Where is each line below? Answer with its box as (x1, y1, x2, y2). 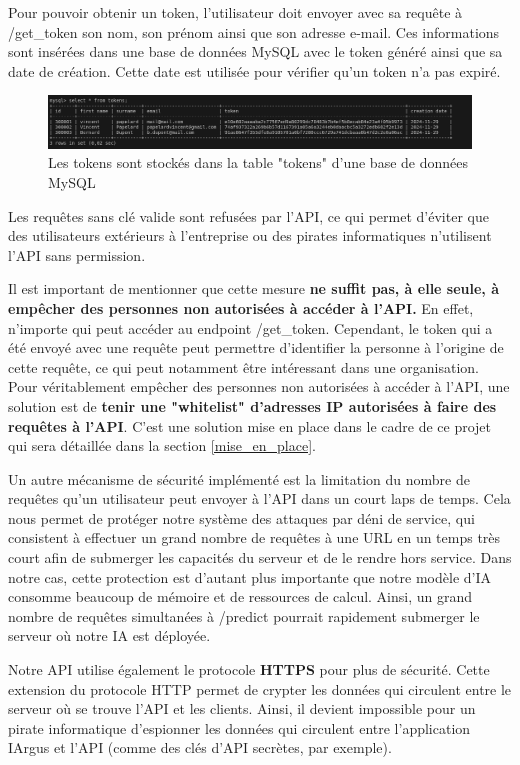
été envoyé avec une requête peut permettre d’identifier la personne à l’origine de (8, 337, 504, 358)
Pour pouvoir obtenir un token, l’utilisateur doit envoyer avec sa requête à (8, 2, 463, 22)
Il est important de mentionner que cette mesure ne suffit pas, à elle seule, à (8, 278, 500, 299)
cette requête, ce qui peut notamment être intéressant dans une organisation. (8, 356, 479, 377)
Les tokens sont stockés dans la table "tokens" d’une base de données (48, 152, 469, 173)
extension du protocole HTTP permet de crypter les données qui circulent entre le (8, 678, 512, 699)
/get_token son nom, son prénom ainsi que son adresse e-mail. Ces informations (8, 21, 500, 42)
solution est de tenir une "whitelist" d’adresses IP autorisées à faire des (8, 395, 497, 416)
